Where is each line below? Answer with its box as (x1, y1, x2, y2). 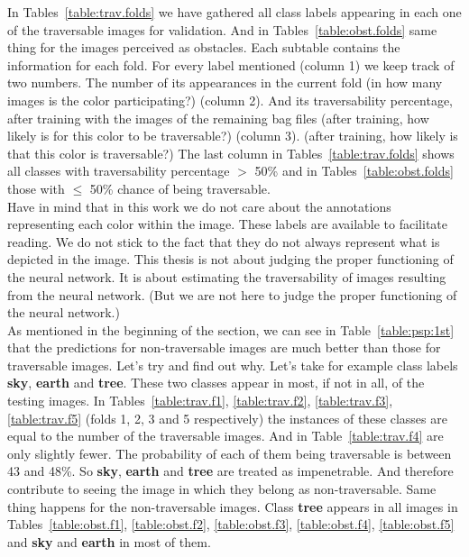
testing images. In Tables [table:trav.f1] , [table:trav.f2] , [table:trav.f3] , (7, 391, 393, 410)
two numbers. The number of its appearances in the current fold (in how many (7, 73, 443, 92)
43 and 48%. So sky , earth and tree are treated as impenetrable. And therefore (7, 461, 454, 480)
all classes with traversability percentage (7, 161, 230, 180)
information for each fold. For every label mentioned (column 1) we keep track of (7, 55, 455, 74)
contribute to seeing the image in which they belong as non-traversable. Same (7, 479, 437, 498)
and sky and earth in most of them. (7, 532, 211, 551)
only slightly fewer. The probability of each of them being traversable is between (7, 443, 452, 462)
